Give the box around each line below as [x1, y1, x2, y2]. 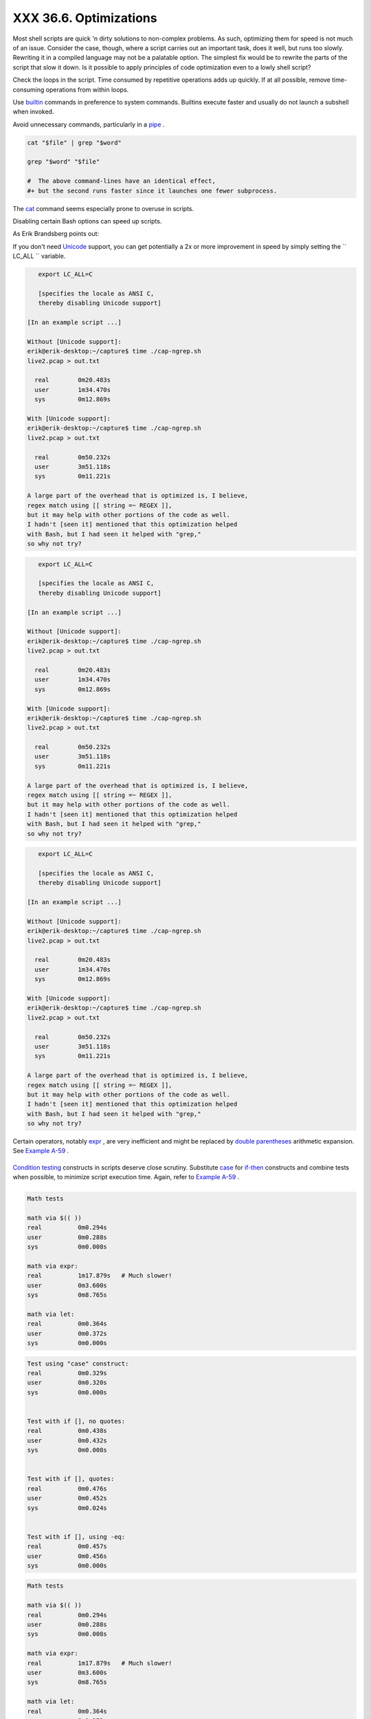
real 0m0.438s [27, 1427, 108, 1435]
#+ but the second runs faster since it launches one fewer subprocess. [27, 186, 278, 195]
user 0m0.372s [27, 1329, 108, 1337]
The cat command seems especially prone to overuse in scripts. [12, 204, 194, 212]
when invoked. [12, 107, 54, 116]
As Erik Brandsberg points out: [12, 230, 100, 238]
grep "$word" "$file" [27, 158, 100, 166]
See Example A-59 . [12, 1147, 69, 1155]
